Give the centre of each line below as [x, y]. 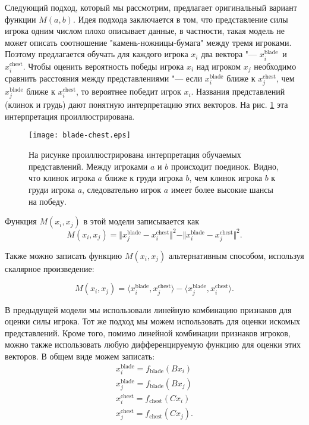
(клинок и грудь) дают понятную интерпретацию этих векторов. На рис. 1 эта [146, 104]
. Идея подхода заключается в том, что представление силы [180, 19]
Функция [21, 221]
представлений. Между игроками [88, 166]
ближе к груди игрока [144, 178]
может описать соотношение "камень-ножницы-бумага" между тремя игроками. [148, 42]
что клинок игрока [62, 178]
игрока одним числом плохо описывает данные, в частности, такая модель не [145, 31]
